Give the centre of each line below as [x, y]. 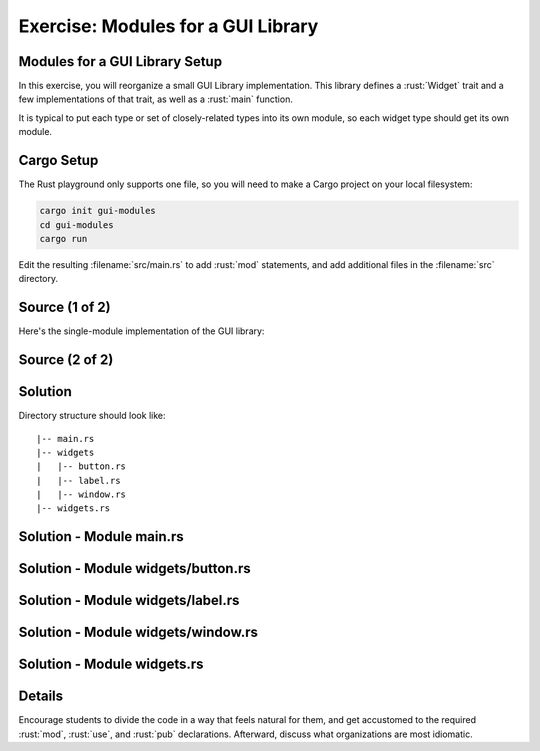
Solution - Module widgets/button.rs [134, 568]
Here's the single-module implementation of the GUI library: [141, 331]
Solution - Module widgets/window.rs [138, 632]
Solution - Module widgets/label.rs [129, 600]
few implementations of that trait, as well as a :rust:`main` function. [156, 99]
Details [41, 696]
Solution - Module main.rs [101, 536]
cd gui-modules [76, 224]
